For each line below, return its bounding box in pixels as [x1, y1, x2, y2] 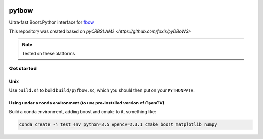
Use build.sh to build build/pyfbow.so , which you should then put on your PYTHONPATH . [9, 87, 195, 93]
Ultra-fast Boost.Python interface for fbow [9, 19, 94, 25]
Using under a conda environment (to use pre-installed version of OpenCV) [9, 100, 165, 105]
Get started [9, 65, 37, 72]
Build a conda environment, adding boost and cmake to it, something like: [9, 109, 157, 115]
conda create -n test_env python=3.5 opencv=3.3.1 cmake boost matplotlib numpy [19, 122, 217, 127]
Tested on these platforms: [22, 51, 76, 56]
